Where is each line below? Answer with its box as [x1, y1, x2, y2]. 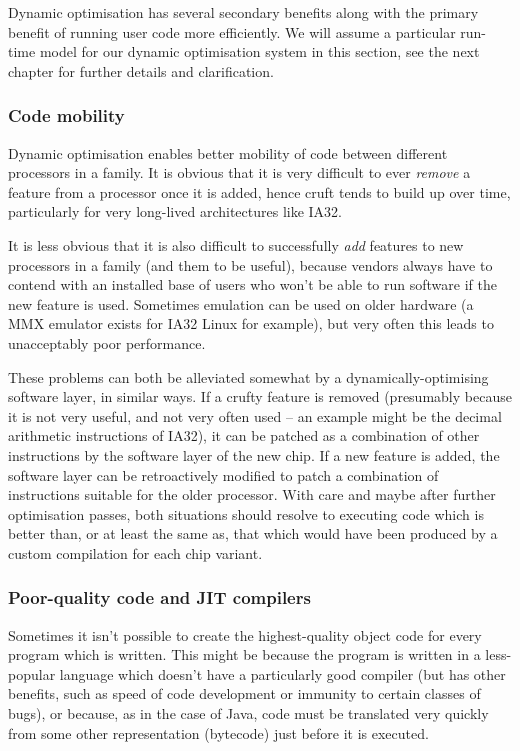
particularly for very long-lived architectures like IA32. [8, 201, 342, 222]
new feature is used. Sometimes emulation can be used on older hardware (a [8, 293, 474, 314]
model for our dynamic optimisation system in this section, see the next [39, 41, 480, 62]
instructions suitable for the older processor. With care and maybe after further [8, 484, 496, 505]
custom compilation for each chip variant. [8, 542, 263, 563]
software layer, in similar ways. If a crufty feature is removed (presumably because [8, 386, 512, 407]
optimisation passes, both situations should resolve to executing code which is [8, 503, 484, 524]
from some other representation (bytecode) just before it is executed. [8, 722, 429, 743]
